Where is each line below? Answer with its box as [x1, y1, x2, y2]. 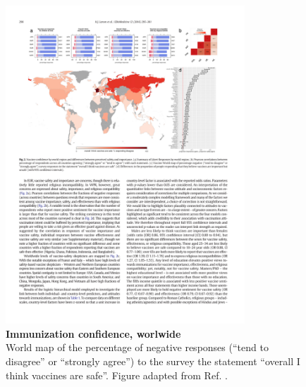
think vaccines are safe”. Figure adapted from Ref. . [6, 367, 228, 382]
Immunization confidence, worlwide [6, 326, 181, 341]
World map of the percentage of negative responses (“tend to [6, 340, 269, 355]
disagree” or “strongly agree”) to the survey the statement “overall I [6, 354, 300, 369]
